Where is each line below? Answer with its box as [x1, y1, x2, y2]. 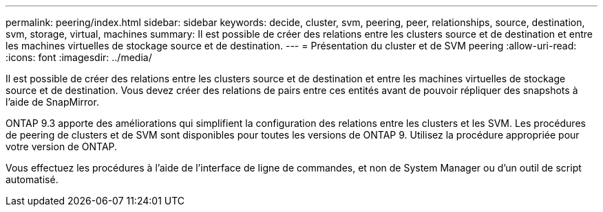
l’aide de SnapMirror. [6, 96, 99, 108]
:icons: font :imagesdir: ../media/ [6, 51, 152, 63]
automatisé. [6, 174, 59, 185]
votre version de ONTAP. [6, 141, 118, 152]
